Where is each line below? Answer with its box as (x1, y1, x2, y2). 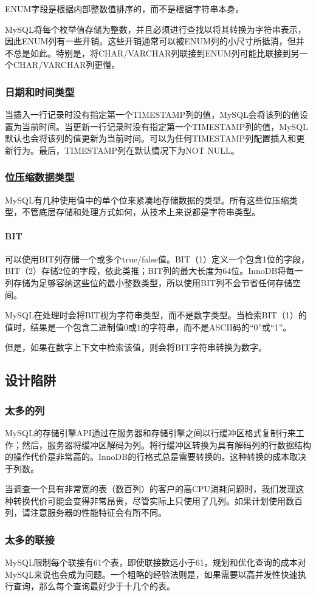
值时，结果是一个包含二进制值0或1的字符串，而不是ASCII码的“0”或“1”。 (5, 320, 292, 333)
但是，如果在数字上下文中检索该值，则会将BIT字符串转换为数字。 (5, 341, 267, 354)
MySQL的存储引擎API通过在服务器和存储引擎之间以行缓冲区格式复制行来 (5, 426, 296, 439)
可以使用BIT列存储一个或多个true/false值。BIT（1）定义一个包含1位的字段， (5, 252, 309, 265)
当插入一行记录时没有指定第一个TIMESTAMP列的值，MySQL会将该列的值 (5, 108, 300, 121)
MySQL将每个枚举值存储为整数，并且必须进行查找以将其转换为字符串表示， (5, 22, 306, 35)
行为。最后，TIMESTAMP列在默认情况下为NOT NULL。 (13, 143, 239, 156)
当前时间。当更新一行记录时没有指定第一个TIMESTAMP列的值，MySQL (21, 120, 308, 132)
